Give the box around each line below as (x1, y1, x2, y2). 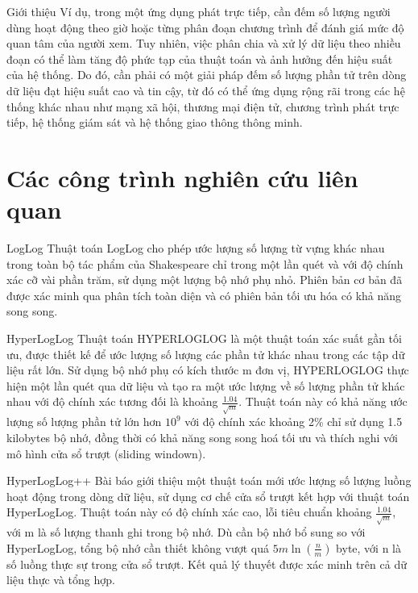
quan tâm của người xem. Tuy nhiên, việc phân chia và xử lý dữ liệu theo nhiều (6, 35, 401, 52)
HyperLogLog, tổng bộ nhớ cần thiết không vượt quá (6, 539, 269, 556)
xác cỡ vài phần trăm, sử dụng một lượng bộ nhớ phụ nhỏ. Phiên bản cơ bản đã (6, 271, 403, 288)
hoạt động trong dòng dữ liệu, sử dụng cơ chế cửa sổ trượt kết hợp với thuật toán (6, 487, 410, 504)
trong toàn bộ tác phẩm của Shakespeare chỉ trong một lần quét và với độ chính (6, 255, 404, 272)
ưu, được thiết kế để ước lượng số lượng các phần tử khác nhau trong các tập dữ (6, 345, 405, 362)
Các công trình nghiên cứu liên (6, 161, 358, 194)
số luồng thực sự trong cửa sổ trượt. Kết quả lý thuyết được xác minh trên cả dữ (6, 555, 407, 572)
